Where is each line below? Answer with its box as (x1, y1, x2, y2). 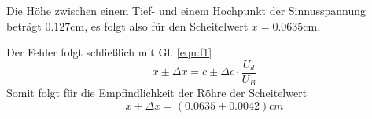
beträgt (6, 17, 42, 34)
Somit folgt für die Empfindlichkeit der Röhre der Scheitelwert (6, 85, 308, 101)
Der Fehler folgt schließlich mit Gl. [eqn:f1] (6, 44, 212, 60)
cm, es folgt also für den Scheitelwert (70, 17, 249, 34)
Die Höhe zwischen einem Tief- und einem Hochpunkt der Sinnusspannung (6, 2, 366, 18)
